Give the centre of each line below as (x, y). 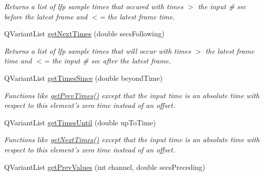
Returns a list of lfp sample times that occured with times (94, 6)
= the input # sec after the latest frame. (107, 61)
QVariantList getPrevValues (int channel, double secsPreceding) (105, 167)
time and (18, 61)
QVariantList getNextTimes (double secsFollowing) (84, 34)
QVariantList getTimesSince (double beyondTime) (84, 78)
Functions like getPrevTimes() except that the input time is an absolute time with (132, 95)
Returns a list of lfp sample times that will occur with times (98, 50)
